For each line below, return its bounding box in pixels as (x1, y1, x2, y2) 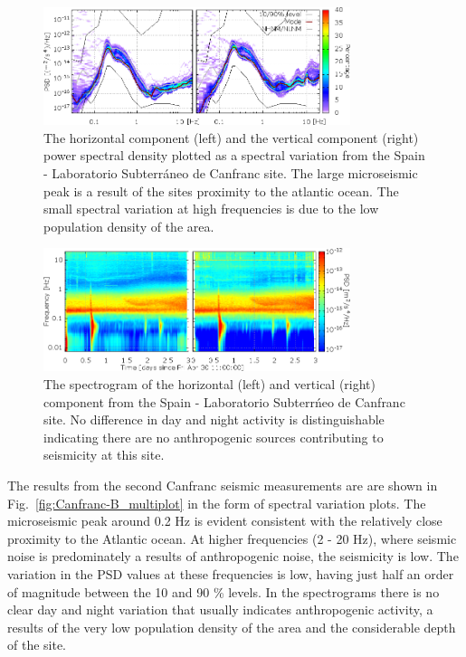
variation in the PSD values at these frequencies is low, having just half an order (7, 565, 454, 583)
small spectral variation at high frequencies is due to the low (43, 199, 379, 218)
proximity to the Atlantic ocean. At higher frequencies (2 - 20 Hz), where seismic (7, 528, 457, 547)
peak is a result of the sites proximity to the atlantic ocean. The (43, 181, 399, 200)
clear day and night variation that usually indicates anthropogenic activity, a (7, 600, 433, 619)
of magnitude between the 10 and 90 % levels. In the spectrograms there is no (7, 582, 440, 601)
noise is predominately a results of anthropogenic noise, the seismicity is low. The (7, 547, 459, 566)
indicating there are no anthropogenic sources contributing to (43, 427, 384, 446)
